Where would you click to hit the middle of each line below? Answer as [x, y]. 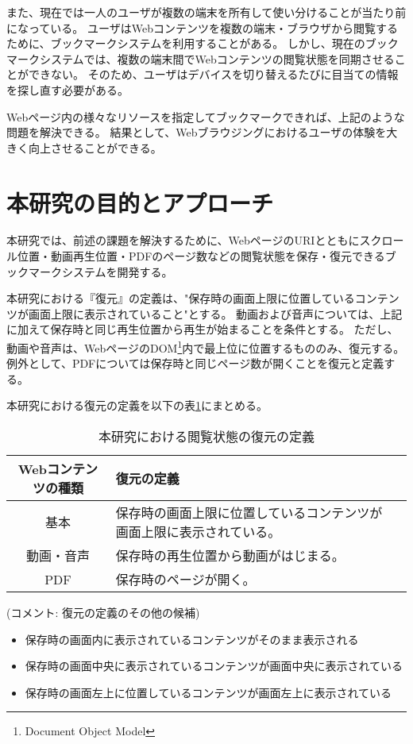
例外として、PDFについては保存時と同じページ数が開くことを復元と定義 [195, 363]
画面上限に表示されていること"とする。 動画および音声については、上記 [215, 313]
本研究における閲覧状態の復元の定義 [206, 437]
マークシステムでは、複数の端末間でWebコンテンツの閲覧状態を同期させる [201, 58]
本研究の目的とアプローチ [140, 202]
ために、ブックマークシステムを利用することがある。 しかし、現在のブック [203, 43]
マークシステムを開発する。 [100, 271]
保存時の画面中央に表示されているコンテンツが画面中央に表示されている [214, 666]
